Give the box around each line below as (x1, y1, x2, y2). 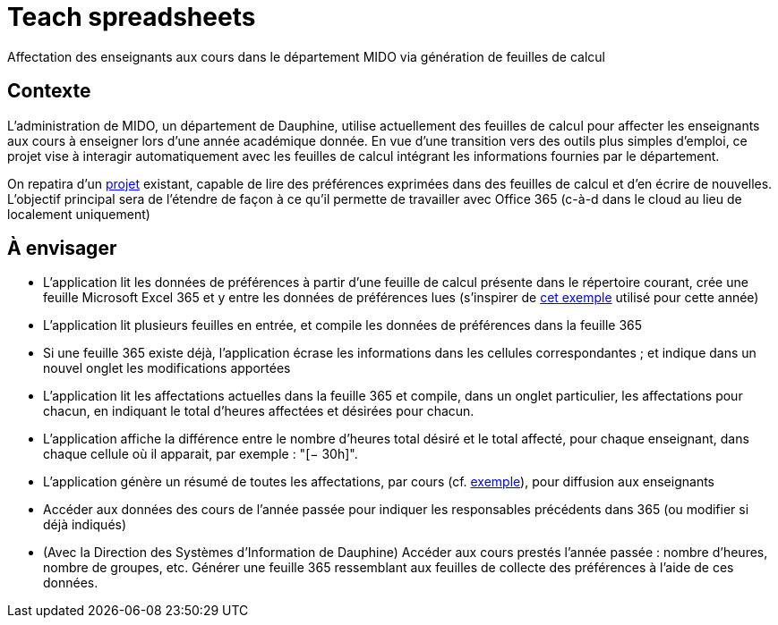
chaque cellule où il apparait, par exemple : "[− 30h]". (43, 446, 358, 462)
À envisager (7, 237, 117, 260)
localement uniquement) (7, 206, 150, 222)
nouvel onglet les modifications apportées (43, 360, 291, 376)
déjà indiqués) (43, 517, 127, 533)
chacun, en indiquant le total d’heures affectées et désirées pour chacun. (43, 403, 474, 419)
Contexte (7, 80, 91, 103)
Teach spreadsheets (7, 2, 256, 32)
